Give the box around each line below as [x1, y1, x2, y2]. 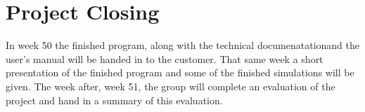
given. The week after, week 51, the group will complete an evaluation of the [6, 78, 335, 93]
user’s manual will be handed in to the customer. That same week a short [6, 51, 324, 66]
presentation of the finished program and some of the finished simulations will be [6, 65, 354, 80]
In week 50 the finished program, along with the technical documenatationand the [6, 38, 360, 52]
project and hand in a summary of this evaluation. [6, 92, 223, 107]
